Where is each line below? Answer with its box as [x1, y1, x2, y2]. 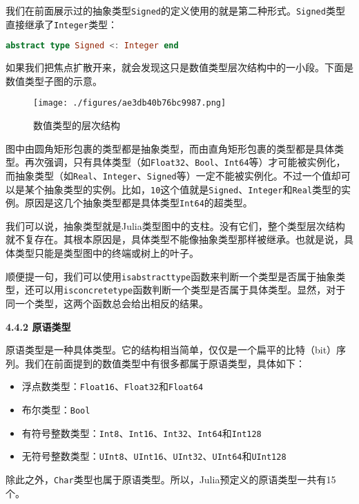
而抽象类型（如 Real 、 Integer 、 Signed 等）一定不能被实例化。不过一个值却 [6, 168, 341, 182]
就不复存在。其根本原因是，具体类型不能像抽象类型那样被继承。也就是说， [6, 232, 344, 246]
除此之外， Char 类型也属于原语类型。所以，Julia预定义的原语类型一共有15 [6, 472, 336, 486]
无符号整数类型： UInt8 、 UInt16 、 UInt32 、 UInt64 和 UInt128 [21, 449, 287, 463]
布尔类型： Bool [21, 402, 90, 416]
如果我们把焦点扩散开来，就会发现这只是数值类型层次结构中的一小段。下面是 [6, 60, 353, 75]
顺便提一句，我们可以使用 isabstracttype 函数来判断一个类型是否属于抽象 [6, 269, 336, 283]
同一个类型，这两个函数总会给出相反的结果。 [6, 295, 208, 310]
